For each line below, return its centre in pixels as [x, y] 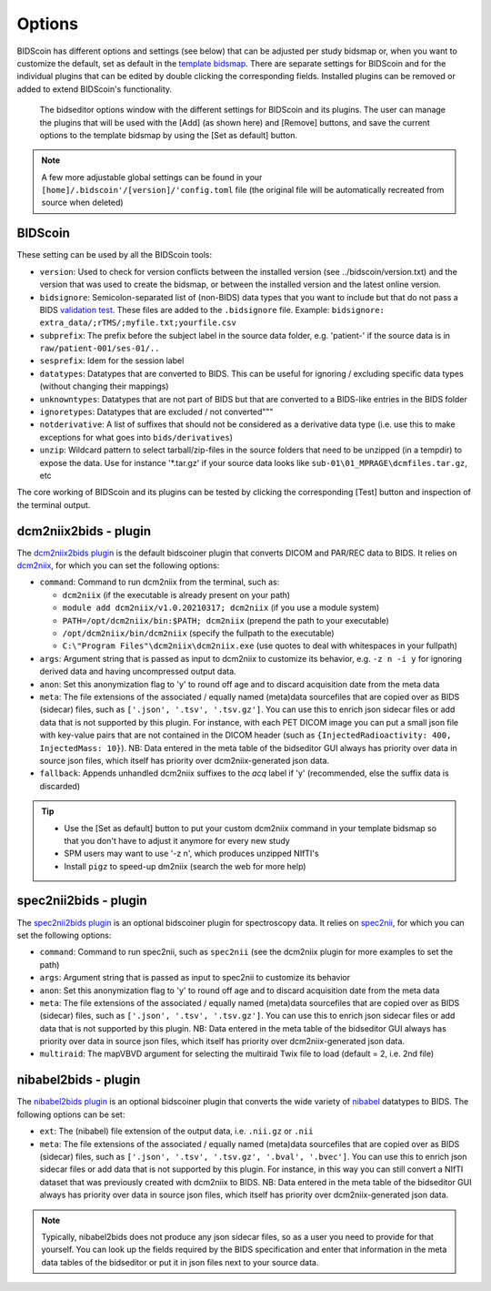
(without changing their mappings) [104, 386]
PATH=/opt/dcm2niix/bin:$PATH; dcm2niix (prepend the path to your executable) [226, 620]
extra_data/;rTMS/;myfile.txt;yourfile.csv [138, 323]
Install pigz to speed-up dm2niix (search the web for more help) [185, 866]
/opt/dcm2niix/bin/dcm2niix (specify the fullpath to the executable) [199, 634]
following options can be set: [71, 1114]
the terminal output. [54, 504]
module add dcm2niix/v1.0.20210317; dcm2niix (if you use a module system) [221, 608]
